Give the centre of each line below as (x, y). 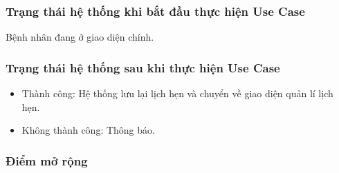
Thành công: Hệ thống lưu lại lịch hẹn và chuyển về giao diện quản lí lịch (177, 93)
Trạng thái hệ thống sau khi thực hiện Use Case (143, 67)
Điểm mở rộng (47, 160)
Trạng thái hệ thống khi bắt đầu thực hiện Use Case (155, 11)
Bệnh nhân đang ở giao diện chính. (80, 37)
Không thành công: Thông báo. (88, 130)
